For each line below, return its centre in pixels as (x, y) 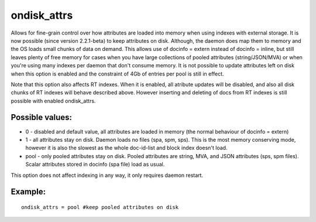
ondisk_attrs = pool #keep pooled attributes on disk (100, 207)
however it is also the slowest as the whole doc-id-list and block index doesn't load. (126, 148)
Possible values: (42, 117)
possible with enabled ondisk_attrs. (53, 101)
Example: (28, 192)
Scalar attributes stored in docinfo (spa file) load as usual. (95, 165)
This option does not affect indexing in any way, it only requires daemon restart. (107, 175)
